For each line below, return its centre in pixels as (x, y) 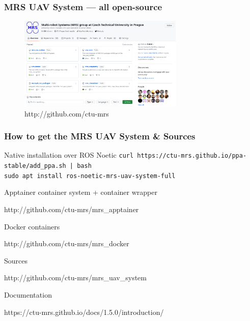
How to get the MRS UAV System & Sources (100, 136)
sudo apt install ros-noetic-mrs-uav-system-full (90, 176)
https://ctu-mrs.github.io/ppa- (192, 156)
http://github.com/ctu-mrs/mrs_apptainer (72, 209)
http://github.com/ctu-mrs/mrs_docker (67, 243)
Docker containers (32, 226)
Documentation (28, 294)
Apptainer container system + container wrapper (81, 192)
